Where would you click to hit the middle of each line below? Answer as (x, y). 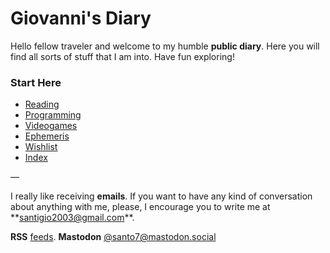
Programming (53, 115)
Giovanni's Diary (81, 18)
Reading (42, 104)
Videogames (51, 126)
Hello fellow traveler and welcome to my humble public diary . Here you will (165, 46)
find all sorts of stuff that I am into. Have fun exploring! (122, 56)
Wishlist (41, 147)
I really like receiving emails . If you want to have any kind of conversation (161, 196)
